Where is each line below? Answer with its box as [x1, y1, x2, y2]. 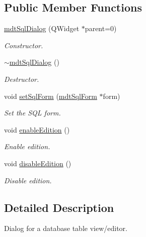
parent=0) [85, 23, 117, 34]
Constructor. [4, 40, 43, 50]
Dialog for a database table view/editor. [4, 223, 127, 233]
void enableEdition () [4, 124, 70, 135]
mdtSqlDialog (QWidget [4, 23, 80, 34]
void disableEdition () [4, 158, 71, 168]
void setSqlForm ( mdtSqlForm [4, 90, 97, 101]
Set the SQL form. [4, 107, 61, 118]
